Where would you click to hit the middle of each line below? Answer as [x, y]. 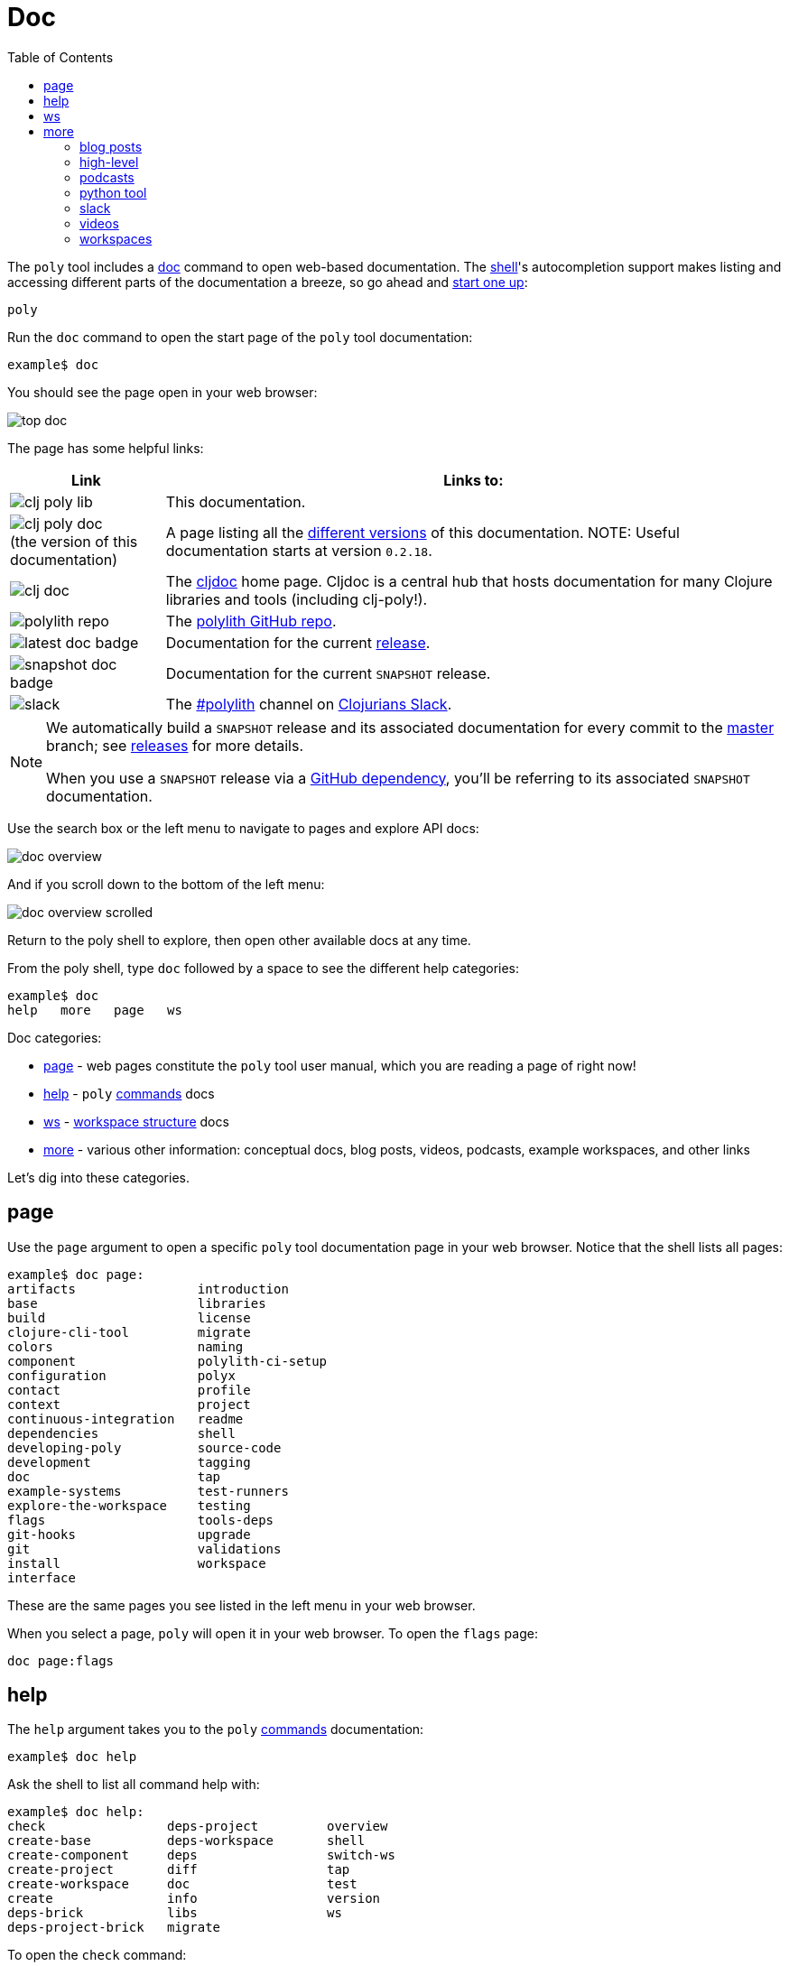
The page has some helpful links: [106, 448]
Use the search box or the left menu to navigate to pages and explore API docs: [243, 828]
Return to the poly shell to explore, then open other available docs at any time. [239, 940]
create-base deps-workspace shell [186, 1841]
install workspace [137, 1563]
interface [42, 1577]
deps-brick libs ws [175, 1913]
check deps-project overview [198, 1827]
